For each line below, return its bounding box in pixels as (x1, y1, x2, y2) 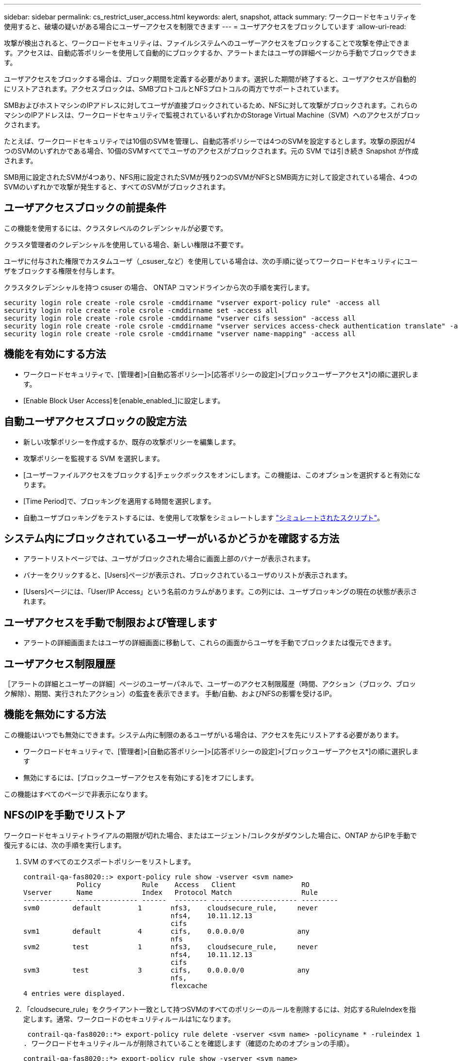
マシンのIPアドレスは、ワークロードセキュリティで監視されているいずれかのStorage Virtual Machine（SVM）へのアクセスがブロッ (4, 111, 421, 119)
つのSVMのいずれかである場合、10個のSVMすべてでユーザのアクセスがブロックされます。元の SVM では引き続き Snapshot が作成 (4, 147, 419, 155)
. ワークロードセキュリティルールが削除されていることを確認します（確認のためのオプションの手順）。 (23, 1039, 354, 1047)
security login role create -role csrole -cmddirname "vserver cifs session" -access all (4, 314, 356, 322)
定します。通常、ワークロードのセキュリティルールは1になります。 (23, 1014, 235, 1023)
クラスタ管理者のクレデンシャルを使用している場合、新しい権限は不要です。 (4, 240, 247, 249)
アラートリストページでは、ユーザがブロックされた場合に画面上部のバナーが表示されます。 (23, 554, 315, 563)
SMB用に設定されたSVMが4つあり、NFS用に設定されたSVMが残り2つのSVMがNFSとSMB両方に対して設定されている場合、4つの (4, 173, 418, 181)
